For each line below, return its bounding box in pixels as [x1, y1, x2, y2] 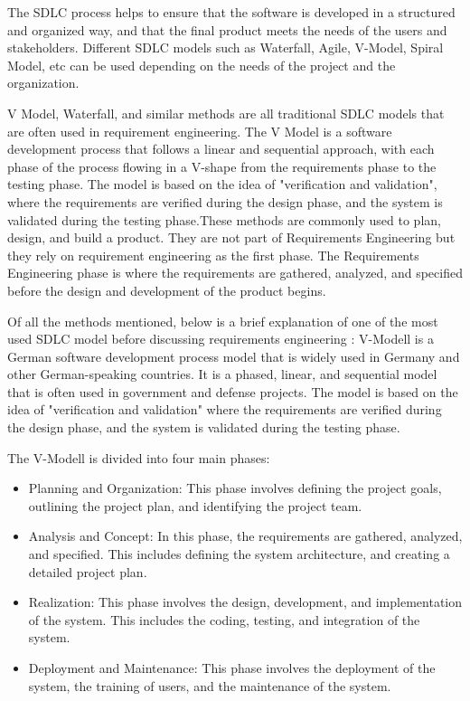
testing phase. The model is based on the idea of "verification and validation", [7, 175, 437, 194]
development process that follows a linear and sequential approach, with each [7, 139, 435, 158]
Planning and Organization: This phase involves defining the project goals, [28, 478, 442, 497]
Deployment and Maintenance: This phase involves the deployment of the [28, 658, 436, 677]
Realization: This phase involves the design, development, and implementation [28, 592, 463, 611]
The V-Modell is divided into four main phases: [7, 448, 270, 467]
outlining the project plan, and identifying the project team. [28, 496, 362, 515]
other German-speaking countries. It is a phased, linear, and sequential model [7, 365, 437, 384]
